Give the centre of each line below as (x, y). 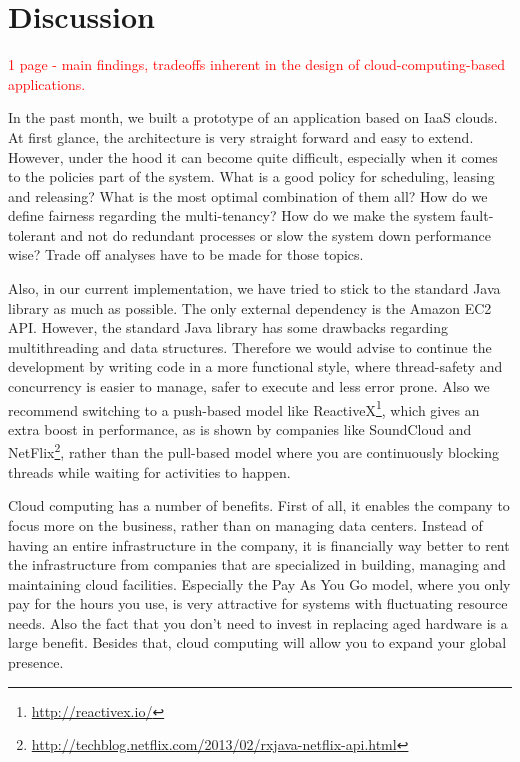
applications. (47, 83)
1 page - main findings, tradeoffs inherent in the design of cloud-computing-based (257, 64)
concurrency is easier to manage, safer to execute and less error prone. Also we (249, 386)
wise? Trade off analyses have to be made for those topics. (186, 254)
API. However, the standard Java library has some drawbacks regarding (228, 327)
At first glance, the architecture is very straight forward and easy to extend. (241, 136)
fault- (477, 215)
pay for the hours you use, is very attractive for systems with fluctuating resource (258, 603)
